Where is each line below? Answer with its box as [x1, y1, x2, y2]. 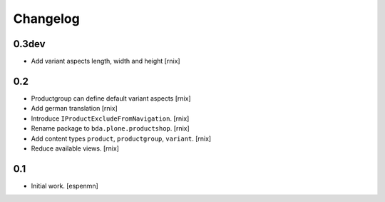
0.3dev [13, 38, 46, 50]
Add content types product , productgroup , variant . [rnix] [31, 134, 212, 143]
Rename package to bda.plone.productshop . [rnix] [31, 124, 190, 133]
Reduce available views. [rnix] [31, 143, 119, 153]
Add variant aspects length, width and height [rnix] [31, 57, 181, 66]
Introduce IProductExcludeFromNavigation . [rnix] [31, 114, 190, 123]
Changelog [13, 11, 80, 26]
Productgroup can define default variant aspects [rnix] [31, 94, 192, 103]
